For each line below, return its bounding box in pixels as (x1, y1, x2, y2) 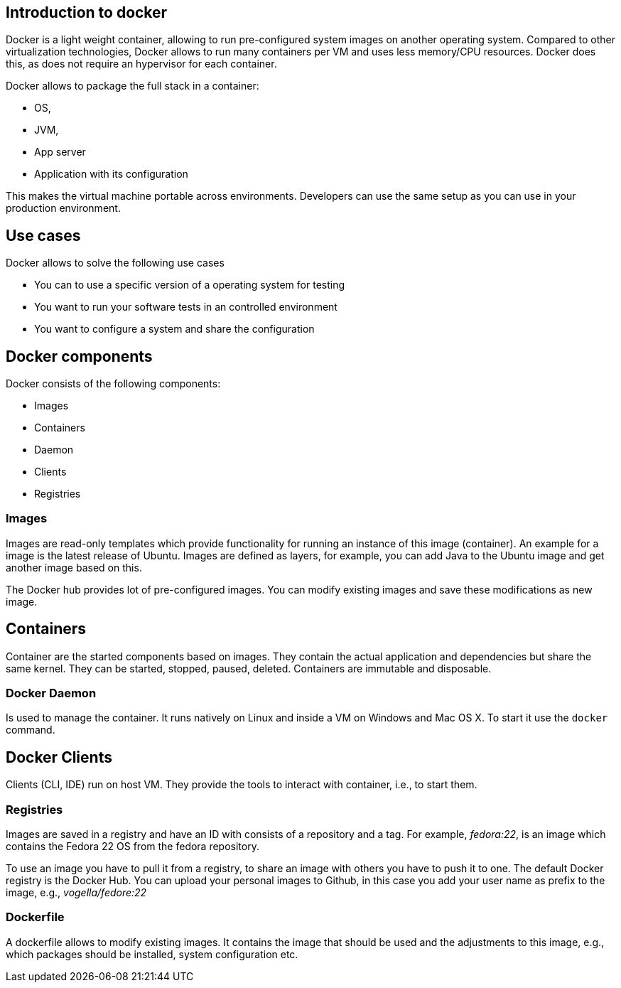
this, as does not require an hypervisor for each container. (6, 58, 277, 70)
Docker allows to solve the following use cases (6, 257, 225, 269)
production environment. (6, 202, 121, 215)
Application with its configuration (34, 168, 188, 181)
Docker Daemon (6, 686, 97, 701)
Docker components (6, 347, 153, 365)
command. (6, 724, 55, 736)
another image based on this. (6, 561, 142, 574)
